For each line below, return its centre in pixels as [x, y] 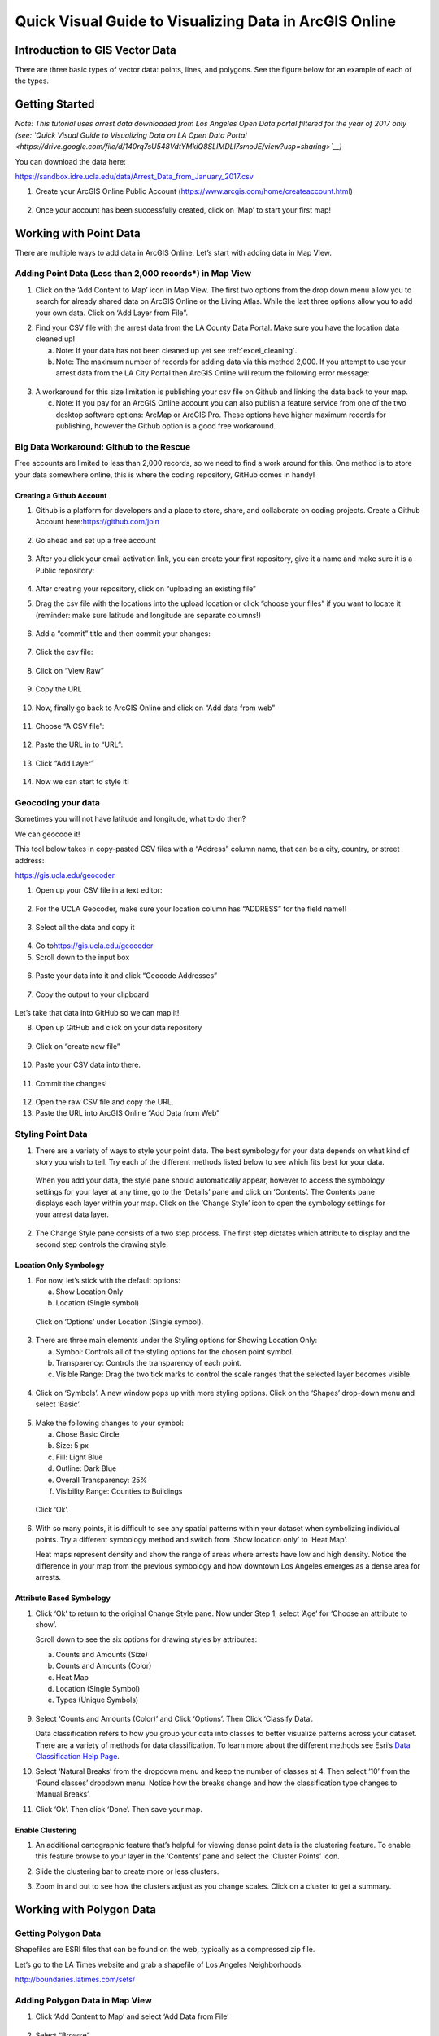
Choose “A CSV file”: [70, 726]
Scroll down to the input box [83, 957]
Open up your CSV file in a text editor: [99, 890]
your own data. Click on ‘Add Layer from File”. [112, 313]
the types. [32, 81]
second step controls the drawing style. [102, 1244]
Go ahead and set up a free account [96, 540]
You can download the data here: [70, 161]
